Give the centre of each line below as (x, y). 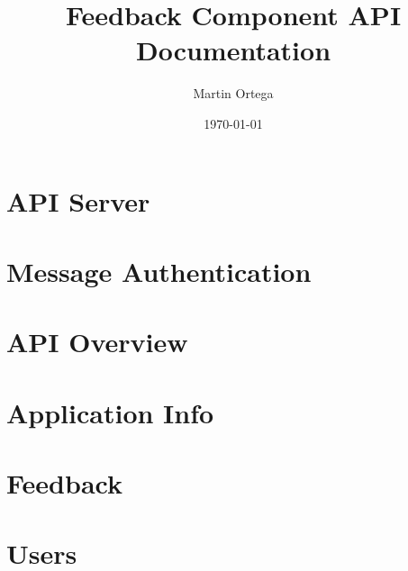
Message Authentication (159, 271)
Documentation (233, 50)
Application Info (110, 412)
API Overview (97, 342)
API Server (78, 200)
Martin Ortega (233, 93)
